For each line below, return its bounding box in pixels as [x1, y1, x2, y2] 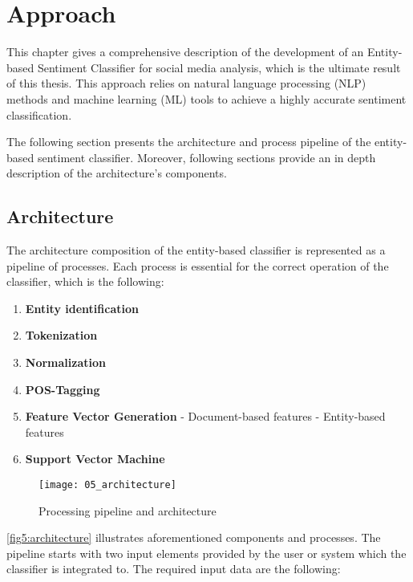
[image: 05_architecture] [38, 479, 176, 491]
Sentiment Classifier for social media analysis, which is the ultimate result [37, 59, 401, 75]
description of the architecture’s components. [6, 165, 227, 181]
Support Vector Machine [25, 450, 165, 467]
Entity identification [25, 299, 139, 316]
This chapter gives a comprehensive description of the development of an [6, 43, 364, 60]
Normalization [25, 354, 106, 371]
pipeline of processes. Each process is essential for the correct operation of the [6, 257, 389, 274]
